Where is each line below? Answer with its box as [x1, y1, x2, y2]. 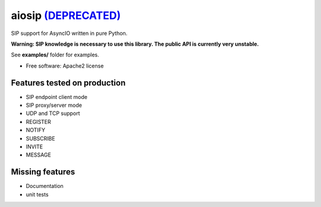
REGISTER [26, 118, 52, 125]
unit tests [26, 190, 49, 198]
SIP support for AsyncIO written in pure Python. [11, 30, 128, 37]
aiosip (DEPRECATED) [11, 9, 121, 22]
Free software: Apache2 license [26, 62, 104, 69]
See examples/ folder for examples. [11, 51, 99, 59]
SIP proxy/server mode [26, 101, 83, 109]
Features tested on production [11, 78, 126, 88]
